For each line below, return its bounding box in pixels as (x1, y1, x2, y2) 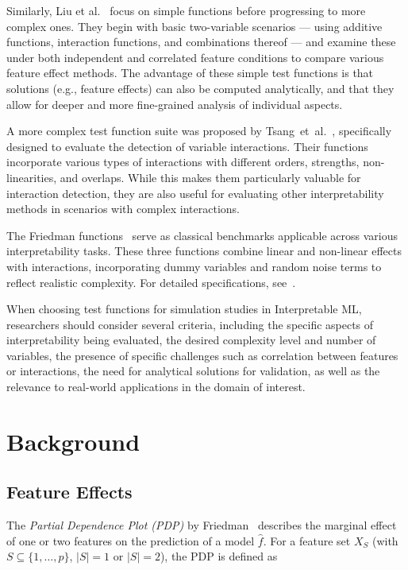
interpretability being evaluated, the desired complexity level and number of (6, 332, 376, 348)
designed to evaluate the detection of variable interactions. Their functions (6, 138, 368, 154)
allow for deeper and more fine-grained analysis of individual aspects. (6, 95, 343, 112)
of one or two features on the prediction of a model (6, 532, 255, 549)
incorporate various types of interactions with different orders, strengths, (6, 153, 360, 170)
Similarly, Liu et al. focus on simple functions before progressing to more (6, 2, 366, 18)
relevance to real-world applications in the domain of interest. (6, 378, 306, 395)
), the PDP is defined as (160, 548, 278, 564)
